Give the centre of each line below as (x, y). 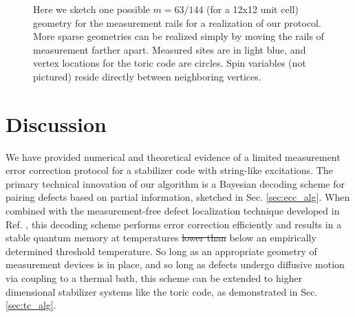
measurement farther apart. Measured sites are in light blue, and (170, 49)
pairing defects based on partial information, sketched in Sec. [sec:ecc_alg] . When (178, 197)
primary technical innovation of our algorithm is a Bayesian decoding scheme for (175, 183)
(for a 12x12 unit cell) (252, 9)
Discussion (56, 123)
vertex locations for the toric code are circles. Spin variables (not (170, 63)
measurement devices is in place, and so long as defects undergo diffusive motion (175, 264)
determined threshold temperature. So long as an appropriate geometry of (161, 251)
